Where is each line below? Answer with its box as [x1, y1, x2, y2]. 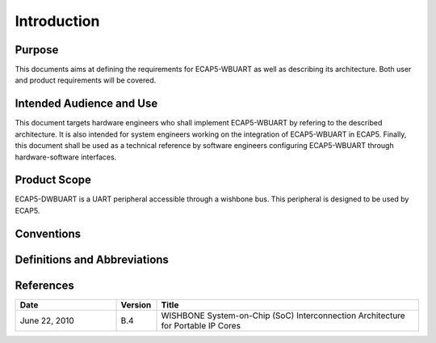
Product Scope [15, 173, 92, 187]
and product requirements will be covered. [15, 75, 157, 85]
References [15, 278, 74, 292]
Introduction [15, 12, 100, 30]
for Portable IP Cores [161, 320, 241, 331]
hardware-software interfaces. [15, 152, 117, 162]
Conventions [15, 227, 82, 240]
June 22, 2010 [19, 315, 74, 326]
